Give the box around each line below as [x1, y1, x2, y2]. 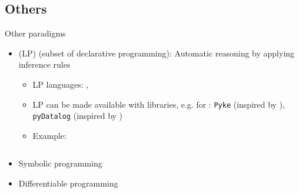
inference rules [18, 58, 71, 71]
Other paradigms [5, 27, 66, 39]
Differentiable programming [18, 177, 118, 189]
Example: [32, 129, 67, 141]
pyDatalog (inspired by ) [32, 109, 123, 122]
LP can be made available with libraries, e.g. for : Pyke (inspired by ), [32, 98, 285, 110]
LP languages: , [32, 78, 89, 90]
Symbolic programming [18, 157, 102, 169]
